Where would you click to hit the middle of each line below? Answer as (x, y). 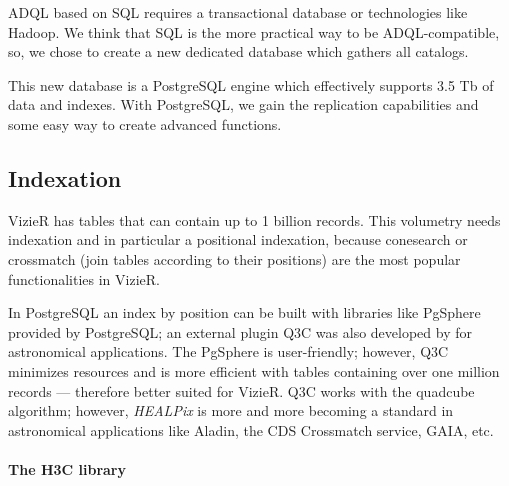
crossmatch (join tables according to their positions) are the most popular (234, 258)
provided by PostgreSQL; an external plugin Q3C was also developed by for (240, 331)
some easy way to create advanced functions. (145, 123)
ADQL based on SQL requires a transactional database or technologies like (238, 12)
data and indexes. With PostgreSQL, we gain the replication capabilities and (243, 104)
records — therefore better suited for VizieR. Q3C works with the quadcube (241, 390)
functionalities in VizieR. (84, 278)
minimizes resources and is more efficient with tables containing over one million (254, 370)
